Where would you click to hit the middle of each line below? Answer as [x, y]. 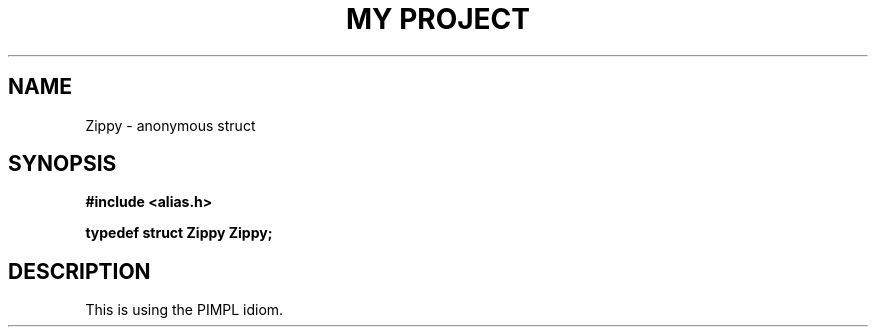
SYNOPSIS [62, 164]
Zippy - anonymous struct [170, 125]
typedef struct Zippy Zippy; [179, 233]
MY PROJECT [438, 19]
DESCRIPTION [79, 271]
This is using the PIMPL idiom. [184, 310]
